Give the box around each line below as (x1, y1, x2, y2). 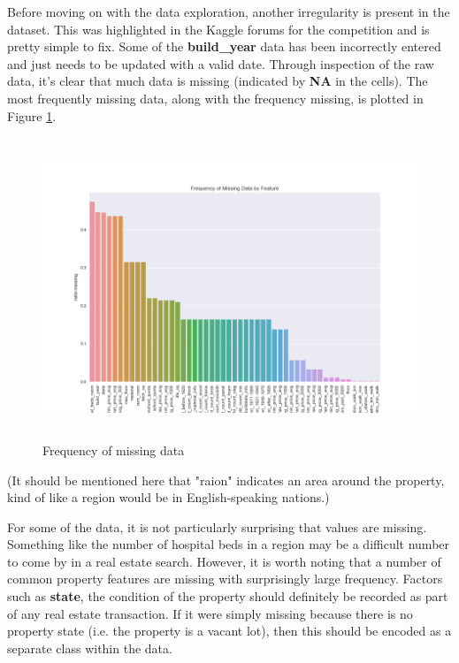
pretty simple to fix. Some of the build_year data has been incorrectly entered (7, 37, 441, 56)
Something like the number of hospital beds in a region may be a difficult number (7, 535, 450, 553)
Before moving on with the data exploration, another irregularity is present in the (7, 3, 450, 20)
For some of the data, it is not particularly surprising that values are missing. (7, 517, 427, 536)
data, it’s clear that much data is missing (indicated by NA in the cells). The (7, 72, 428, 90)
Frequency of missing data (42, 440, 185, 459)
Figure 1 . (7, 106, 57, 125)
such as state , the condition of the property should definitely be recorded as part (7, 587, 448, 606)
